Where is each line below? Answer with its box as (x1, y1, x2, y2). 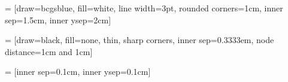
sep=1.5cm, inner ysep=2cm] (5, 13, 111, 26)
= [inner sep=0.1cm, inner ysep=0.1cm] (5, 65, 151, 78)
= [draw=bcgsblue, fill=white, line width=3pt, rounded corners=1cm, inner (5, 2, 283, 14)
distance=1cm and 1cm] (5, 45, 93, 57)
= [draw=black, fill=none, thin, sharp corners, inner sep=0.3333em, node (5, 34, 274, 46)
